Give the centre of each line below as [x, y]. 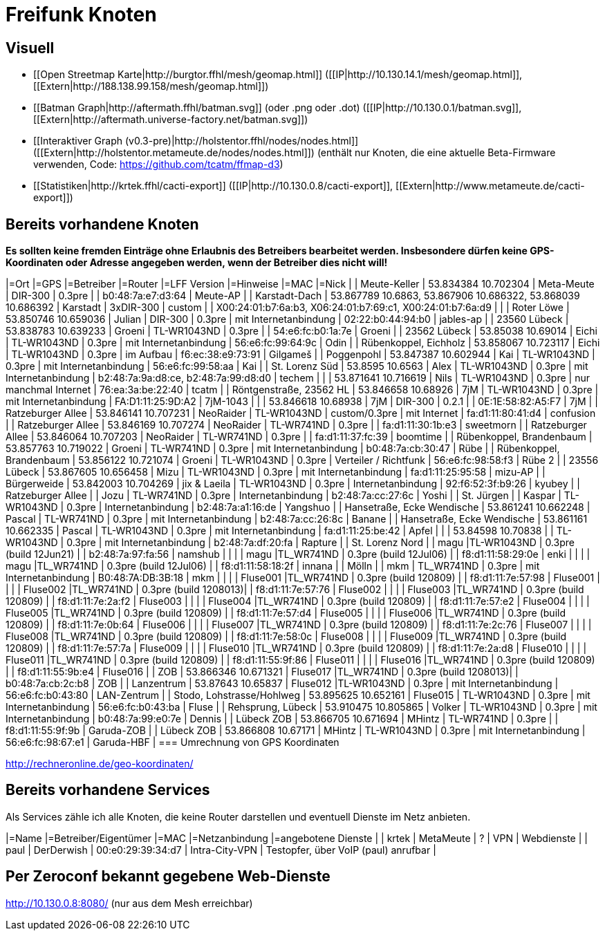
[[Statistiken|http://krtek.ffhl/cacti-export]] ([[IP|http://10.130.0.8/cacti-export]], [213, 186]
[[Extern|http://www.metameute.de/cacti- [490, 186]
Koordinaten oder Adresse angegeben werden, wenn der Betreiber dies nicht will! [197, 263]
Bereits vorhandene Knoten [102, 224]
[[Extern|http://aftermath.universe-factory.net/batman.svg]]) [171, 120]
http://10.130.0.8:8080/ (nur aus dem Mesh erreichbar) [129, 903]
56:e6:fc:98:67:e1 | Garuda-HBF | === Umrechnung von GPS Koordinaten [173, 742]
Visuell [30, 48]
